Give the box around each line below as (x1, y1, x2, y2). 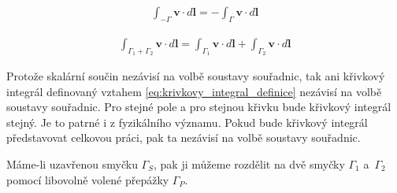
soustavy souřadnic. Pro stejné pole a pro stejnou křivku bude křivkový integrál (6, 98, 391, 115)
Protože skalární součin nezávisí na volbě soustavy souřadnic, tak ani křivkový (6, 68, 385, 84)
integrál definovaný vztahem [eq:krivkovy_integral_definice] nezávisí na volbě (6, 83, 382, 99)
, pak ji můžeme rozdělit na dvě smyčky (154, 156, 345, 173)
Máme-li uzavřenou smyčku (6, 156, 138, 173)
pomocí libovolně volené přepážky (6, 171, 169, 187)
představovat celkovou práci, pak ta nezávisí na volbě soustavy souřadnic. (6, 129, 361, 146)
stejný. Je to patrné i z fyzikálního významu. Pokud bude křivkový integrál (6, 113, 368, 130)
